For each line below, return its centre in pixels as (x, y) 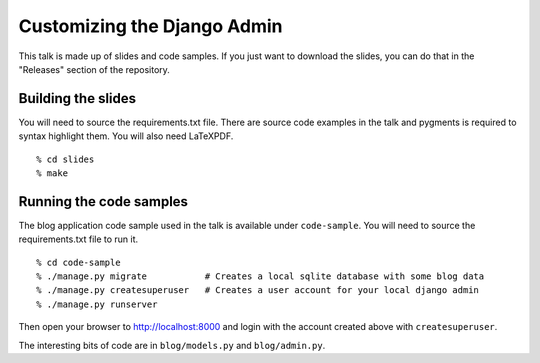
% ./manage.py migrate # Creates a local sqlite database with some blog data (260, 276)
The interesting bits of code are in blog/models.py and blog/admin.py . (172, 345)
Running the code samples (103, 201)
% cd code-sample (78, 262)
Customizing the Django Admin (151, 26)
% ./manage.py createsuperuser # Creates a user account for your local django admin (258, 290)
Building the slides (77, 98)
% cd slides (65, 159)
